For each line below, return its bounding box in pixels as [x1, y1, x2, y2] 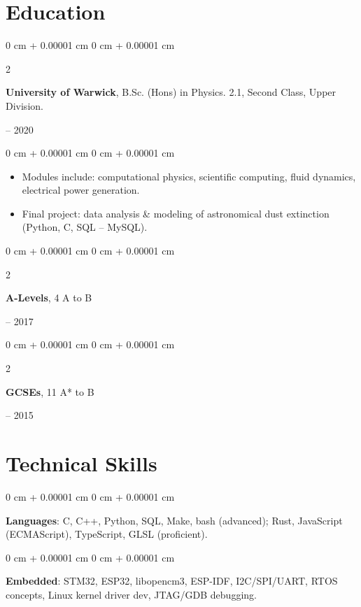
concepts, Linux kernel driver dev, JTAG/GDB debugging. [6, 587, 257, 601]
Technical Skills [6, 449, 157, 477]
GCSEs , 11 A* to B [6, 384, 94, 399]
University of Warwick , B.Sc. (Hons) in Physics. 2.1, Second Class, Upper [6, 85, 337, 99]
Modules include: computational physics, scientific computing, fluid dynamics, [22, 169, 356, 183]
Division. [6, 98, 43, 113]
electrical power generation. [22, 183, 140, 197]
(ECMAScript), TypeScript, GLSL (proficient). [6, 527, 208, 541]
